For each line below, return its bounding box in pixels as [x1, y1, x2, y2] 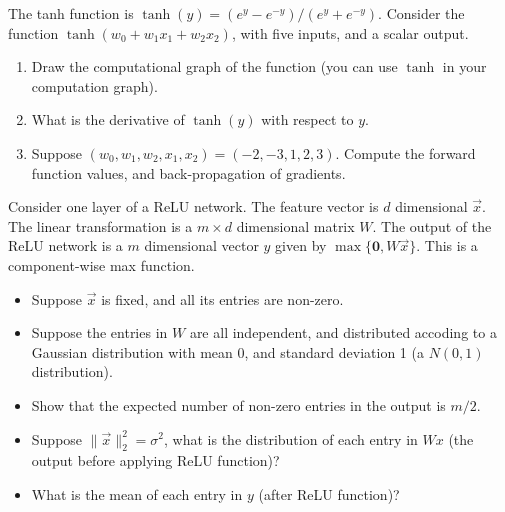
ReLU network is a [8, 235, 123, 256]
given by [275, 235, 327, 256]
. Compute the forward [335, 142, 476, 163]
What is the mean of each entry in [31, 483, 243, 504]
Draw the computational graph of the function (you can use [31, 56, 398, 77]
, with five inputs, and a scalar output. [231, 22, 469, 43]
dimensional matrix [236, 215, 355, 236]
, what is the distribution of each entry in [164, 428, 418, 449]
